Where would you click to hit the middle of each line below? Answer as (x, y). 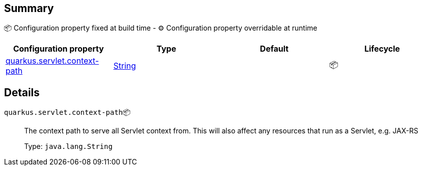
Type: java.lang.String (68, 146)
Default (274, 49)
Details (22, 92)
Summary (29, 8)
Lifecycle (382, 49)
